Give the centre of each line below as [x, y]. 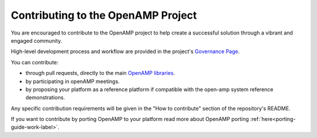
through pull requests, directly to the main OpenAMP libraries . [100, 73]
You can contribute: [35, 62]
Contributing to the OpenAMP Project [104, 15]
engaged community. [37, 40]
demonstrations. [45, 98]
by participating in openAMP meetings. [72, 81]
